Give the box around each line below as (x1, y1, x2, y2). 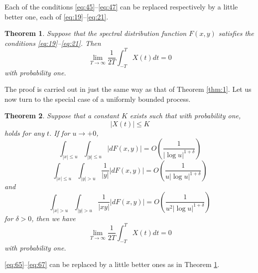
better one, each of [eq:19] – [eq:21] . (4, 11, 109, 21)
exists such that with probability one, (129, 110, 241, 121)
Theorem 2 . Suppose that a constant (4, 110, 119, 121)
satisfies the (218, 28, 254, 38)
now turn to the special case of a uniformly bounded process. (4, 93, 191, 104)
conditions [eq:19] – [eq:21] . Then (4, 37, 101, 48)
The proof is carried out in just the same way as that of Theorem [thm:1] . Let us (4, 84, 252, 94)
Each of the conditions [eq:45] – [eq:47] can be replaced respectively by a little (4, 1, 238, 11)
